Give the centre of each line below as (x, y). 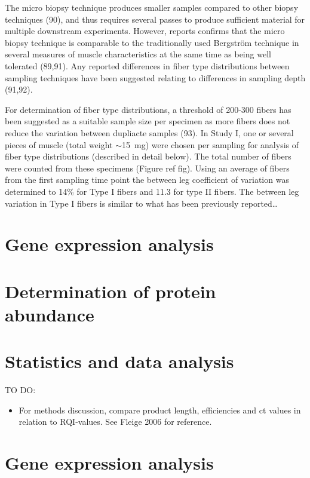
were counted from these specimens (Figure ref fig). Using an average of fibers (147, 168)
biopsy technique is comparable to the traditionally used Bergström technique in (152, 42)
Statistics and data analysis (119, 361)
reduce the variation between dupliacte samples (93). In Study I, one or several (149, 132)
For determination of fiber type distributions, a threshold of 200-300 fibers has (148, 109)
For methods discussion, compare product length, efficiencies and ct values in (160, 410)
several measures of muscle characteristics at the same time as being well (138, 54)
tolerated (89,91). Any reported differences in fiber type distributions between (147, 65)
